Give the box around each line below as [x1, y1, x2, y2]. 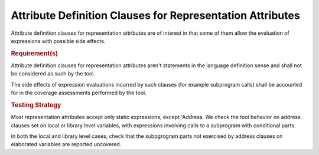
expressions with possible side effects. [11, 37, 106, 44]
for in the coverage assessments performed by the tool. [11, 89, 147, 97]
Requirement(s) [11, 49, 58, 57]
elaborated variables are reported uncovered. [11, 141, 122, 148]
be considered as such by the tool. [11, 70, 96, 77]
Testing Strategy [11, 101, 61, 109]
